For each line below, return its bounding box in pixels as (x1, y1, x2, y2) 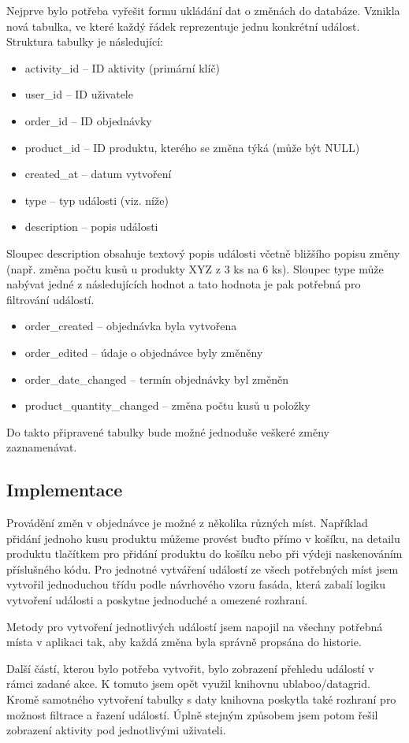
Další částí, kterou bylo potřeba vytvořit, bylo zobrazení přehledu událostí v (6, 659, 374, 676)
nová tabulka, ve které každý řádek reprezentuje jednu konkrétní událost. (6, 17, 360, 34)
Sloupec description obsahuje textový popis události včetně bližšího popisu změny (6, 244, 400, 261)
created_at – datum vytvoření (24, 165, 172, 182)
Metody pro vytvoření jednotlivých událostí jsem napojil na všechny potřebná (6, 618, 383, 634)
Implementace (6, 477, 123, 502)
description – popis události (24, 218, 158, 235)
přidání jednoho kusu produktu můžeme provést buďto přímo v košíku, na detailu (6, 529, 400, 546)
